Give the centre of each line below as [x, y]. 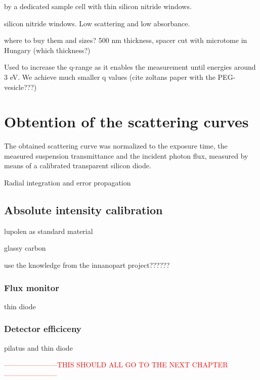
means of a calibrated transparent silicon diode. [78, 165]
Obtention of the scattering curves [126, 122]
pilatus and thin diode [38, 347]
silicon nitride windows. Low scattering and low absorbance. [97, 23]
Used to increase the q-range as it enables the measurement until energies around [130, 67]
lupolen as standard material [49, 231]
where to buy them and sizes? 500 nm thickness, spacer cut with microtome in [126, 40]
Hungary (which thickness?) [47, 50]
